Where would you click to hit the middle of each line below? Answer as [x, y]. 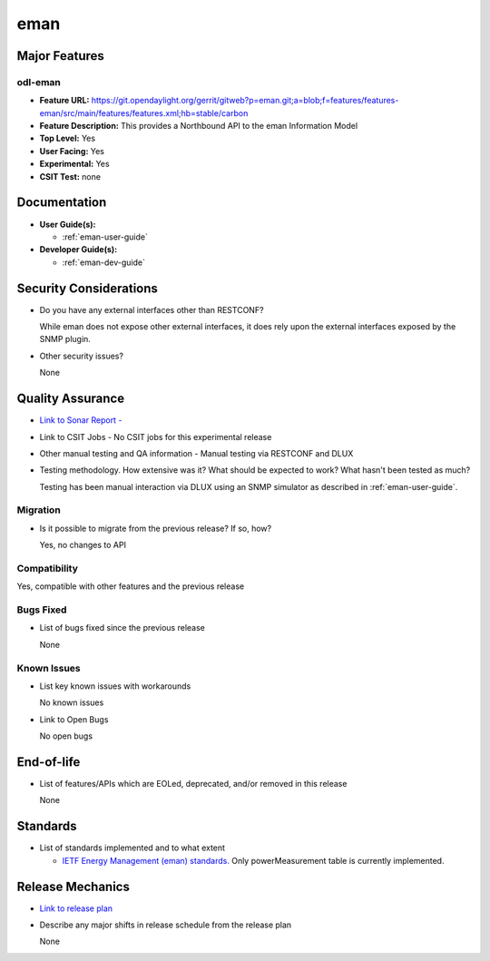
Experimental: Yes [74, 164]
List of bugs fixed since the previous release [122, 628]
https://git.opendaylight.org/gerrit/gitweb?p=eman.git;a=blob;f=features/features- [245, 101]
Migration [39, 510]
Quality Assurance [71, 399]
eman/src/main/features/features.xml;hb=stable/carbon [144, 113]
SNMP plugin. [65, 339]
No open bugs [66, 736]
